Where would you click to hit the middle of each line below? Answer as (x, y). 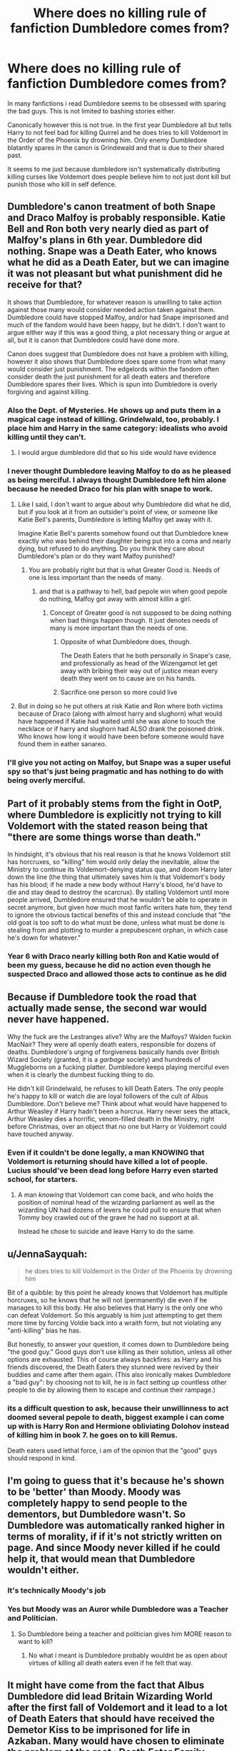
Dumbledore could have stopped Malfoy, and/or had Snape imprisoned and (118, 317)
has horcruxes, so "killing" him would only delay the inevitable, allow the (113, 862)
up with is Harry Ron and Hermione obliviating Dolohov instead (118, 1426)
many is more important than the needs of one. (118, 628)
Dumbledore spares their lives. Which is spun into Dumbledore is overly (112, 384)
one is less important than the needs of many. (96, 578)
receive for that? (45, 285)
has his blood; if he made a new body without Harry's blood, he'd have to (115, 885)
